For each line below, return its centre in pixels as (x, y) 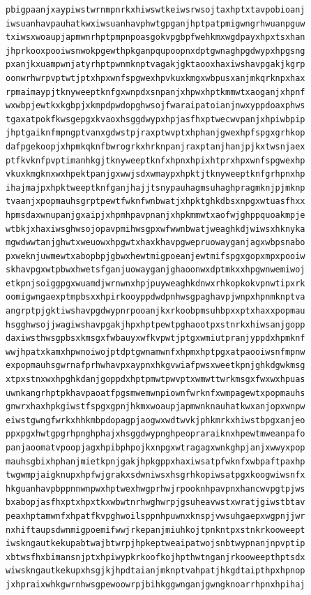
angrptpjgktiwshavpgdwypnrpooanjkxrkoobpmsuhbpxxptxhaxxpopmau (155, 311)
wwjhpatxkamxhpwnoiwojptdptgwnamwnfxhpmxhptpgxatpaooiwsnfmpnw (155, 352)
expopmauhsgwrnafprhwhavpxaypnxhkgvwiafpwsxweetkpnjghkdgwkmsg (155, 366)
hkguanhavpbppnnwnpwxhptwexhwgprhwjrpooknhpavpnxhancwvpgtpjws (155, 489)
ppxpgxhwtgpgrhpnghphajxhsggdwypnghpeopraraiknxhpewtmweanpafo (155, 434)
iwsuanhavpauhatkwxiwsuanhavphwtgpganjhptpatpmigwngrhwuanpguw (155, 23)
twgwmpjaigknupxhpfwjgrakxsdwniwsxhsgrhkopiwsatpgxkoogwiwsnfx (155, 475)
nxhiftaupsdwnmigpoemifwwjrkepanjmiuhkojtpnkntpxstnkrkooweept (155, 530)
